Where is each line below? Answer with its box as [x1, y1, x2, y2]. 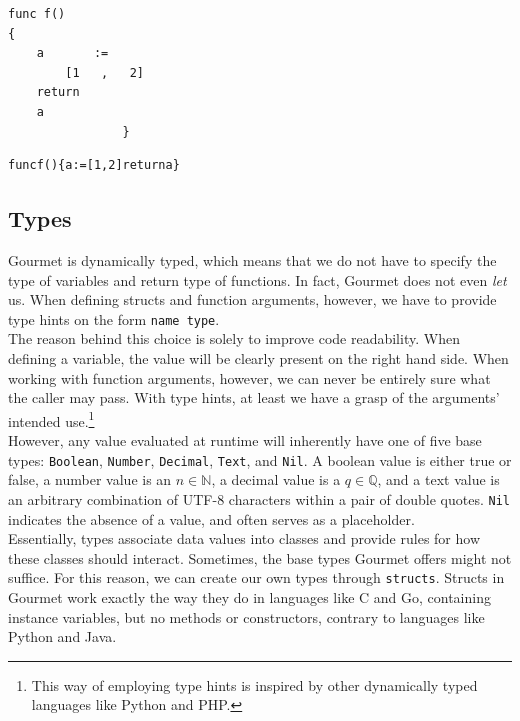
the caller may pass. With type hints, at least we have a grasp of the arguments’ [8, 387, 500, 408]
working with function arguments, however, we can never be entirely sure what [8, 367, 491, 388]
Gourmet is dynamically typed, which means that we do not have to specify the [8, 249, 497, 270]
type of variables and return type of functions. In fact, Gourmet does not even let [8, 269, 507, 290]
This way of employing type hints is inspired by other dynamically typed [31, 674, 478, 695]
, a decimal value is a [211, 469, 341, 490]
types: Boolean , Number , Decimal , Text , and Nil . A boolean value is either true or [8, 449, 512, 470]
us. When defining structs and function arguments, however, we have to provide [8, 289, 497, 310]
